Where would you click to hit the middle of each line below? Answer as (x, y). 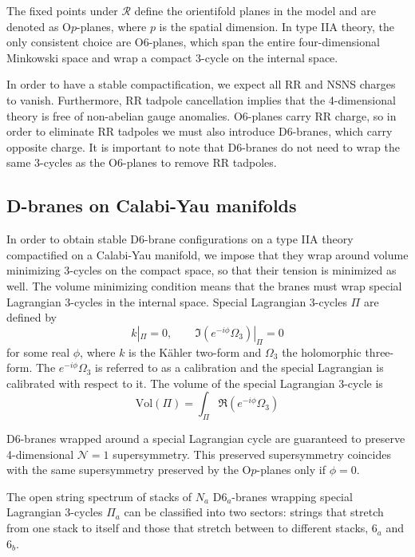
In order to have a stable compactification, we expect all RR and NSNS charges (201, 84)
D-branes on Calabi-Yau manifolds (152, 205)
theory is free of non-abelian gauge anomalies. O (125, 115)
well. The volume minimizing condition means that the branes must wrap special (204, 285)
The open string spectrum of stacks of (99, 496)
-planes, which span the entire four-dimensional (264, 42)
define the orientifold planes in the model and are (255, 10)
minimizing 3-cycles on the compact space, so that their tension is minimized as (202, 270)
